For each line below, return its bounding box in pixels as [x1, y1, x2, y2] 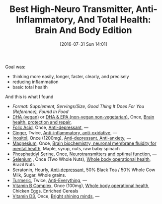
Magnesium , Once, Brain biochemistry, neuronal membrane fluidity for [12, 140, 157, 146]
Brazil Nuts [12, 161, 35, 167]
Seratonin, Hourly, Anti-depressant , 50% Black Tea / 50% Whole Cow [12, 167, 156, 173]
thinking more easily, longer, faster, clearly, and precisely [12, 73, 129, 79]
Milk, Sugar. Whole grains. [12, 172, 66, 178]
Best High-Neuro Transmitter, [9, 3, 134, 15]
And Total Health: [77, 14, 151, 25]
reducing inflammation [12, 79, 59, 85]
